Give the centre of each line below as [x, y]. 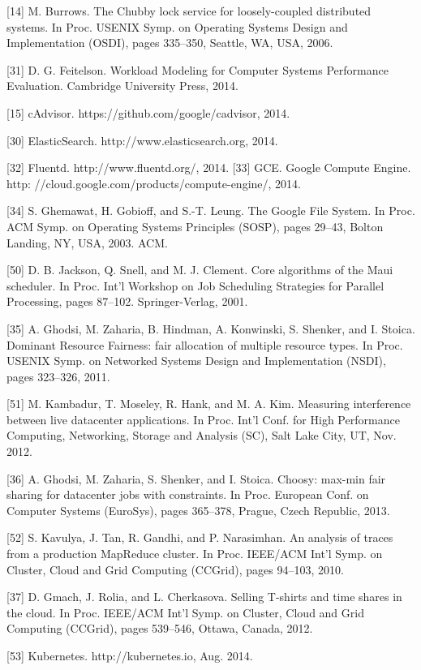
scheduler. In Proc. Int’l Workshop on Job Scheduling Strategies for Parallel [195, 285]
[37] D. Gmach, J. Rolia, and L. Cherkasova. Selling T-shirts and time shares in [204, 597]
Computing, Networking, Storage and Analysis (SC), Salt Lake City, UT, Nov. [202, 435]
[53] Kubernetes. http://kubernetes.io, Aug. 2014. [130, 655]
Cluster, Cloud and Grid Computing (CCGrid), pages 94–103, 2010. [175, 569]
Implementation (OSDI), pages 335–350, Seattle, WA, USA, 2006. [170, 43]
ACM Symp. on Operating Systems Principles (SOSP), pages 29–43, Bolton [195, 226]
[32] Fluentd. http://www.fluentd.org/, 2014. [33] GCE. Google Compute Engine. [209, 167]
